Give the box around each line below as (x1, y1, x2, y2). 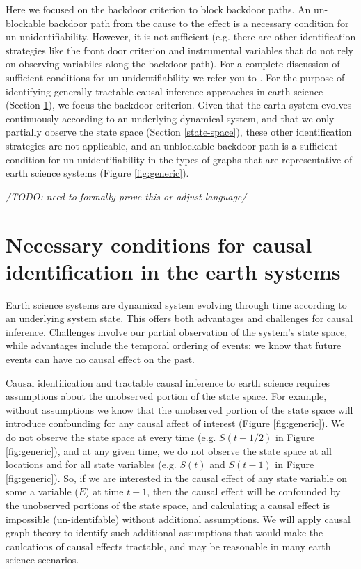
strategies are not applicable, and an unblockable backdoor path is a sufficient (6, 138, 338, 152)
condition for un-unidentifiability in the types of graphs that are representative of (6, 152, 353, 166)
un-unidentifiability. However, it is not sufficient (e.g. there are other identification (6, 29, 356, 44)
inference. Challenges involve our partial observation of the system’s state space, (6, 324, 348, 339)
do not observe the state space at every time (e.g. (6, 429, 216, 444)
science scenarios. (6, 552, 79, 567)
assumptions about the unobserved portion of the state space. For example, (6, 389, 327, 403)
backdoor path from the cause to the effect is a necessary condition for (48, 15, 349, 30)
